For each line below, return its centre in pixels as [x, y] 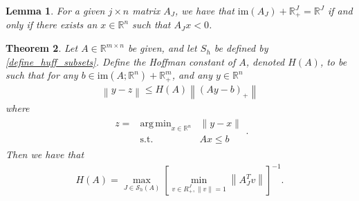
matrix [146, 10]
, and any [192, 75]
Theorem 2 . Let [42, 48]
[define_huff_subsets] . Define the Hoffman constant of [121, 61]
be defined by [241, 48]
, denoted [265, 61]
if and [340, 10]
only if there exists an [52, 25]
